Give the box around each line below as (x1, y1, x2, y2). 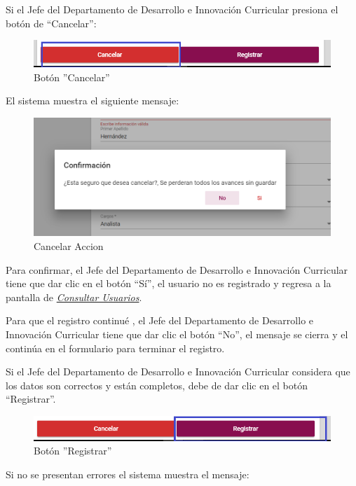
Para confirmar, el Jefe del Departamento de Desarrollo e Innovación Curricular (6, 262, 348, 277)
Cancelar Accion (34, 239, 104, 254)
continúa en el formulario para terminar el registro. (6, 340, 225, 355)
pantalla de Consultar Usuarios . (6, 289, 142, 304)
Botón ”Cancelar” (34, 69, 110, 84)
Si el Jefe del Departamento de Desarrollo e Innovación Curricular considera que (6, 364, 350, 379)
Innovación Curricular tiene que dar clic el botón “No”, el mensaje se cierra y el (6, 327, 348, 342)
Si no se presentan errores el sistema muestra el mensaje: (6, 466, 249, 481)
